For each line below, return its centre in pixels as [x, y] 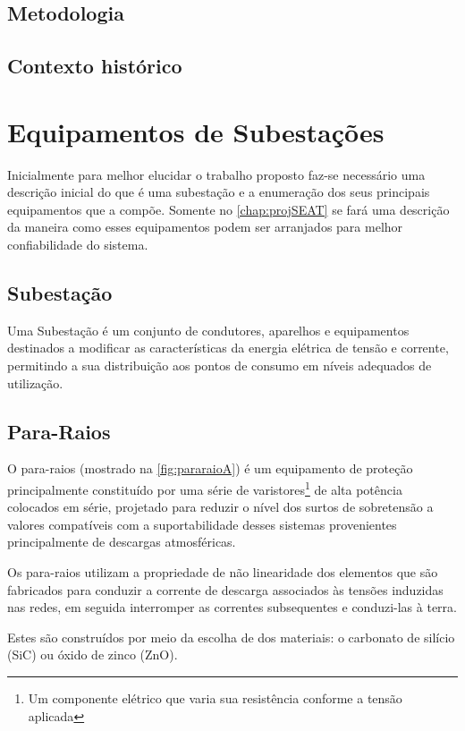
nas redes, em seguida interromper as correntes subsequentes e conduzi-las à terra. [232, 607]
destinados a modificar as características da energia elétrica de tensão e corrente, [228, 348]
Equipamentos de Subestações [196, 131]
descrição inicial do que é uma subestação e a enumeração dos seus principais [219, 192]
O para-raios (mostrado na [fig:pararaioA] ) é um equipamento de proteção [210, 468]
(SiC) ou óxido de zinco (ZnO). [93, 654]
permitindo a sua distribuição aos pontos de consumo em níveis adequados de [220, 365]
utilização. [35, 382]
